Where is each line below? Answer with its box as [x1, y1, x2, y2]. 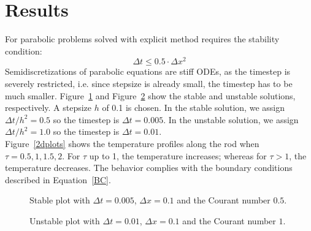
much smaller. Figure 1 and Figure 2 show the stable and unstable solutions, [5, 89, 296, 102]
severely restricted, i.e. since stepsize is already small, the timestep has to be [5, 77, 293, 89]
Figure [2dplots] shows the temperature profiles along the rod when [5, 137, 259, 150]
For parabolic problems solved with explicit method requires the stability [5, 32, 280, 45]
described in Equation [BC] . [5, 173, 111, 186]
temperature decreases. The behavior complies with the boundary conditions [5, 161, 293, 174]
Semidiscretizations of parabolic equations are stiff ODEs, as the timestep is [5, 65, 291, 78]
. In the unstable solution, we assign [163, 113, 299, 126]
